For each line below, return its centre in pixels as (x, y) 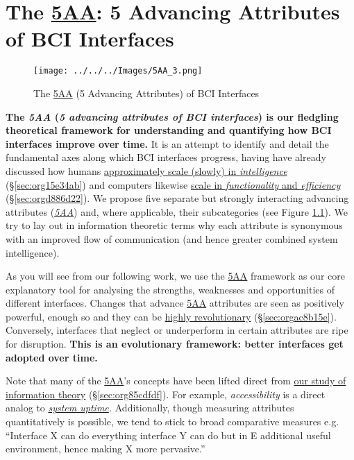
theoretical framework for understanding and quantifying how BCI (169, 130)
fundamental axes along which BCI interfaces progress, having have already (166, 157)
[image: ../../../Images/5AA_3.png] (118, 71)
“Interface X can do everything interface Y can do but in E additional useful (168, 435)
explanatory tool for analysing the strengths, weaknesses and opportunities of (170, 289)
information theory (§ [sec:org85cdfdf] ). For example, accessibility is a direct (166, 394)
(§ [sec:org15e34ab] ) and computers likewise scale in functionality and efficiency (173, 184)
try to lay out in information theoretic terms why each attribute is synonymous (174, 225)
